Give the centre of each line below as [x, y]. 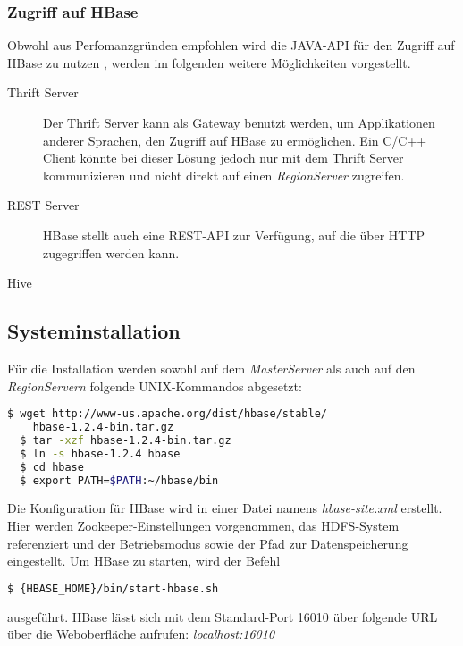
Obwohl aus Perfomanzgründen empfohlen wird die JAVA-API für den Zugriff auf [231, 45]
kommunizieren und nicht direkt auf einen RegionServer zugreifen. [224, 175]
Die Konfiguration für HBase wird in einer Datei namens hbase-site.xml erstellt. [225, 508]
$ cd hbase [52, 467]
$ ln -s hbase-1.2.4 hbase [100, 453]
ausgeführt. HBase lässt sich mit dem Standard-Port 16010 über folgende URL [223, 616]
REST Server [43, 205]
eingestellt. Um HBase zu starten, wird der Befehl [144, 561]
